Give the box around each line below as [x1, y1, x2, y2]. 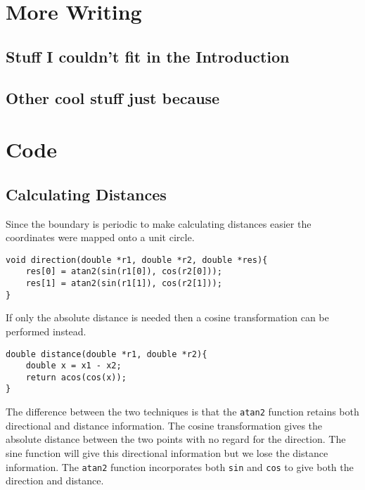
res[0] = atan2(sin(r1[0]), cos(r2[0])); [25, 266, 222, 277]
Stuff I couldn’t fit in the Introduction [6, 45, 290, 67]
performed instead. [6, 323, 87, 338]
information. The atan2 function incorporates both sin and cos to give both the [6, 459, 354, 474]
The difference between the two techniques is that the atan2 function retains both [6, 404, 359, 419]
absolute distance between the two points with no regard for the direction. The [6, 432, 346, 446]
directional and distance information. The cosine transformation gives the [6, 418, 323, 432]
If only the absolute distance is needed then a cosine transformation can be [6, 310, 329, 325]
